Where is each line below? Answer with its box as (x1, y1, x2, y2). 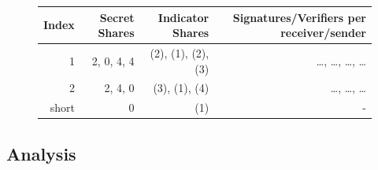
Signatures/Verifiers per (232, 9, 366, 25)
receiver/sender (280, 24, 366, 41)
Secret (99, 9, 135, 25)
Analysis (6, 141, 76, 165)
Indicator (157, 9, 209, 25)
